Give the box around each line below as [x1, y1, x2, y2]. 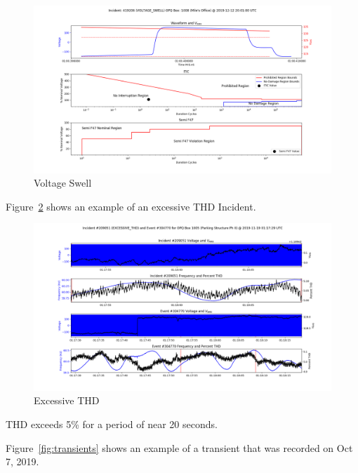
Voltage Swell [34, 175, 92, 190]
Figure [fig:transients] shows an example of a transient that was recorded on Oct [6, 440, 353, 455]
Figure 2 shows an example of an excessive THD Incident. [6, 199, 256, 213]
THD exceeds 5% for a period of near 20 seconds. [6, 416, 218, 431]
